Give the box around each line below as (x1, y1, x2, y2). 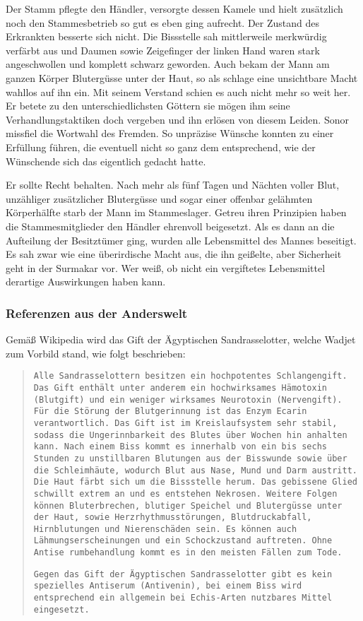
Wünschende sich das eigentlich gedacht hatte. (6, 153, 206, 168)
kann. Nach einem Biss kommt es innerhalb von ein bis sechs (33, 442, 328, 452)
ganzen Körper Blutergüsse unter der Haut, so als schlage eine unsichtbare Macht (6, 70, 358, 85)
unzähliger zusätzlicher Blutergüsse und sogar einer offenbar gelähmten (6, 191, 313, 206)
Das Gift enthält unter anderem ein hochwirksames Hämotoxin (33, 382, 328, 393)
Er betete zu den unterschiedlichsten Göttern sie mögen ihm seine (6, 98, 290, 113)
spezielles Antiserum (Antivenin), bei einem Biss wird (33, 581, 302, 591)
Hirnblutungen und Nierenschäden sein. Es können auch (33, 524, 297, 534)
